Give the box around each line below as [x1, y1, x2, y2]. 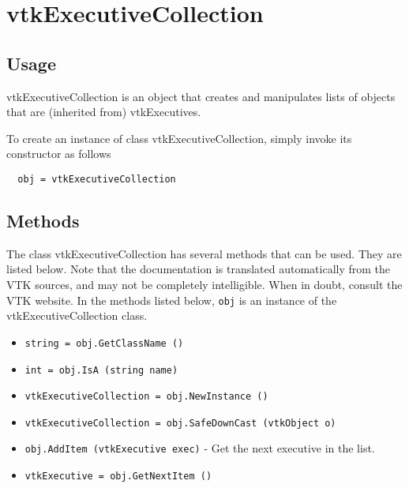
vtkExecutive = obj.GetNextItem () [24, 471, 212, 482]
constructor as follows [6, 145, 111, 162]
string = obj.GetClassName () [24, 337, 184, 349]
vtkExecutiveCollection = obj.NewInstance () [24, 391, 268, 403]
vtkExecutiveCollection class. [6, 307, 148, 324]
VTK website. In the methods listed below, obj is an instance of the [6, 291, 337, 308]
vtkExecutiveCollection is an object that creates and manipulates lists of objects [6, 88, 396, 104]
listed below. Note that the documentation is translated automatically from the [6, 261, 391, 277]
